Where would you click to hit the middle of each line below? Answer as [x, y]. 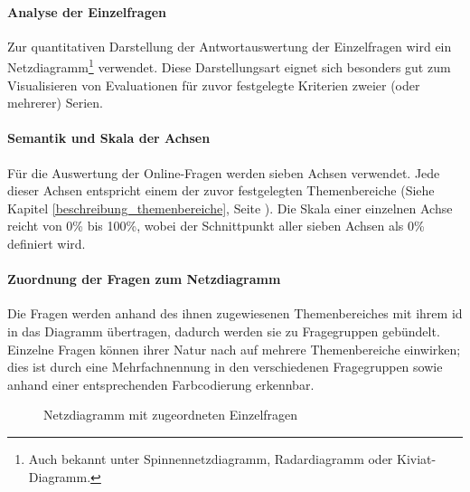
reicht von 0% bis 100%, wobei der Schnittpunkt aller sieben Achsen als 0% [216, 226]
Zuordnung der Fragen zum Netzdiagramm [144, 279]
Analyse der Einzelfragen [87, 11]
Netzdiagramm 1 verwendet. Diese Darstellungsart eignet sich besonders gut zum [229, 66]
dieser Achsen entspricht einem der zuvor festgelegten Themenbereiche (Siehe [221, 190]
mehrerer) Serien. [55, 103]
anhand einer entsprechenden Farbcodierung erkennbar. [161, 384]
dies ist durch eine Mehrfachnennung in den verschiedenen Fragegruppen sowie [225, 367]
